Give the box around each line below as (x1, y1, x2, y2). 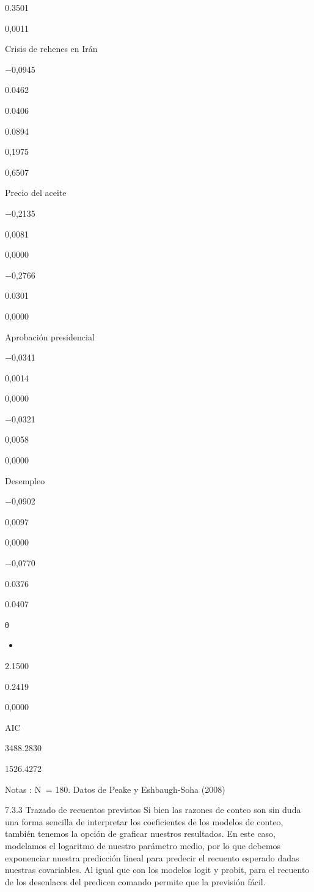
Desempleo (5, 474, 45, 487)
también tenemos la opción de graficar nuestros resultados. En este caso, (5, 827, 276, 840)
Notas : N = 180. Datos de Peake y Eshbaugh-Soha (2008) (5, 782, 225, 795)
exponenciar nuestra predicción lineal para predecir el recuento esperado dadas (5, 851, 299, 864)
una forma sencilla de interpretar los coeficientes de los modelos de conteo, (5, 815, 283, 828)
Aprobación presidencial (5, 330, 95, 343)
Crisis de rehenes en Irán (5, 42, 98, 55)
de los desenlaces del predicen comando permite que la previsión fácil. (5, 875, 266, 888)
